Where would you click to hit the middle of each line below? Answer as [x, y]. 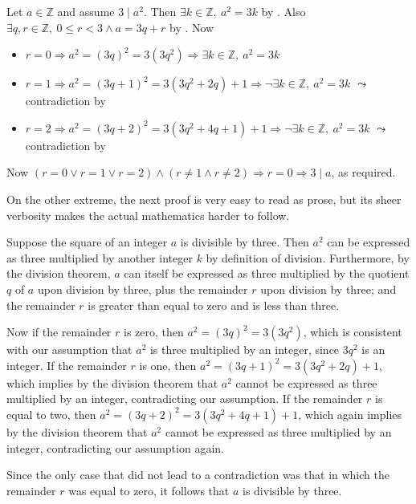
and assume [86, 11]
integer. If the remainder [67, 365]
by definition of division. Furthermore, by [308, 257]
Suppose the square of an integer [87, 242]
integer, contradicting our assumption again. [115, 447]
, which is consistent [353, 332]
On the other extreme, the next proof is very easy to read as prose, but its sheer [204, 199]
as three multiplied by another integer [100, 257]
